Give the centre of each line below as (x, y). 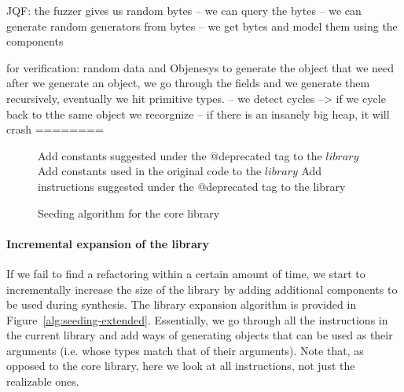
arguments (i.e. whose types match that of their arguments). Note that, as (185, 350)
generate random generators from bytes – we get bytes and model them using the (202, 26)
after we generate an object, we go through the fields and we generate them (188, 83)
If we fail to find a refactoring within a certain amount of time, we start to (186, 273)
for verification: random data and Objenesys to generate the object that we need (200, 67)
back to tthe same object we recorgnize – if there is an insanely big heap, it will (198, 114)
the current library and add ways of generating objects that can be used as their (200, 335)
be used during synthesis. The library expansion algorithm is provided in (182, 304)
